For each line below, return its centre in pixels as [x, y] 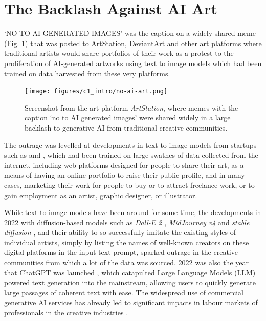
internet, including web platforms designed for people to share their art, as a [124, 165]
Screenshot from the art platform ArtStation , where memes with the [131, 107]
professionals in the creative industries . [66, 313]
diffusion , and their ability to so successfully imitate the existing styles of [120, 232]
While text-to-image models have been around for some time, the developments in [133, 212]
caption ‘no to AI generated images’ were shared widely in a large [128, 117]
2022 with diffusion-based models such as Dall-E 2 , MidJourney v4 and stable [127, 222]
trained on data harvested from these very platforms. [87, 73]
